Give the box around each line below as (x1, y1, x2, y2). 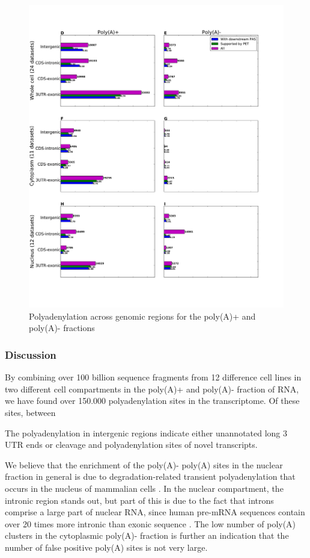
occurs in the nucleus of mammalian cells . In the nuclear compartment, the (5, 482, 284, 494)
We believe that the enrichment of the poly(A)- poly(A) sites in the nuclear (5, 458, 283, 471)
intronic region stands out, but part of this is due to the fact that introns (5, 494, 274, 506)
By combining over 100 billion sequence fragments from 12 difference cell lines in (5, 371, 302, 383)
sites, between (5, 406, 56, 418)
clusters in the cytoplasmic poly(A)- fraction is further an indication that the (5, 529, 289, 542)
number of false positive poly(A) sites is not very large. (5, 541, 208, 553)
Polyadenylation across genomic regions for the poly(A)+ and (29, 309, 256, 322)
